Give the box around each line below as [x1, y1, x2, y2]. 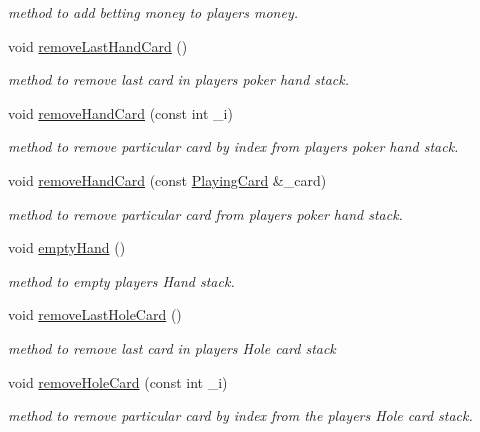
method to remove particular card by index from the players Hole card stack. [8, 405, 473, 426]
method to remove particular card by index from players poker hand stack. [8, 136, 459, 157]
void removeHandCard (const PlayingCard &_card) [8, 169, 327, 190]
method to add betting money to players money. [8, 2, 299, 22]
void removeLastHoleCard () [8, 304, 182, 325]
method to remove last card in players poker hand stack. [8, 69, 350, 90]
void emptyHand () [8, 237, 126, 258]
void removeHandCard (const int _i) [8, 102, 233, 123]
